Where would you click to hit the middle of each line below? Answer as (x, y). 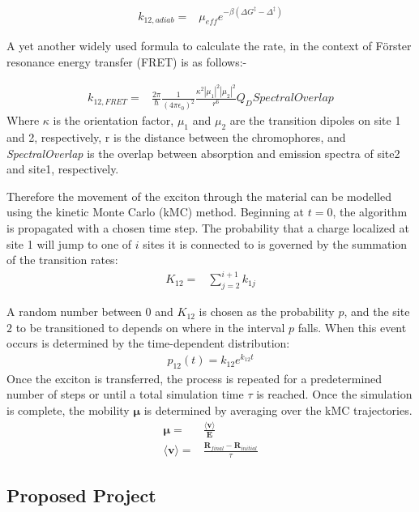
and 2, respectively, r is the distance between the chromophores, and (176, 137)
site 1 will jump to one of (69, 243)
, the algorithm (370, 212)
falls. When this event (352, 327)
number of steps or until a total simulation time (125, 394)
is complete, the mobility (68, 410)
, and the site (377, 311)
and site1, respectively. (63, 169)
